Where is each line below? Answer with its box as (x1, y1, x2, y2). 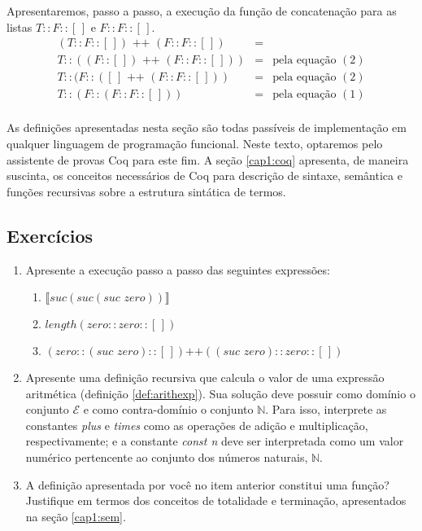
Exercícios (7, 222, 94, 248)
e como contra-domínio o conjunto (83, 401, 254, 418)
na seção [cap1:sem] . (25, 507, 126, 524)
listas (7, 18, 33, 35)
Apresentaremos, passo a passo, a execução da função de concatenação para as (7, 2, 397, 19)
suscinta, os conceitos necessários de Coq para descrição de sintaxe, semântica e (7, 167, 402, 184)
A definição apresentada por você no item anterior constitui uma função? (25, 476, 389, 493)
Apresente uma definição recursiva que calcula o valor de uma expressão (25, 369, 385, 386)
